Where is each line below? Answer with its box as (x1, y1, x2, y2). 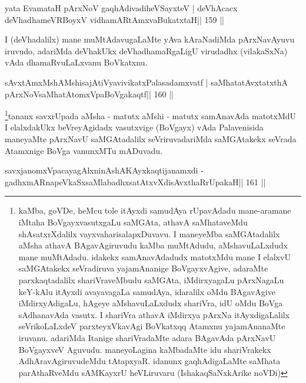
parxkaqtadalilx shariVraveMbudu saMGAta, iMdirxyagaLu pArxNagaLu (18, 273, 284, 286)
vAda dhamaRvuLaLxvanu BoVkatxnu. (5, 56, 148, 68)
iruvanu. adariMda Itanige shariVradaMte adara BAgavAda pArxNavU (18, 331, 276, 343)
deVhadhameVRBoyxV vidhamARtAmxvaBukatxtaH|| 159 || (5, 13, 224, 25)
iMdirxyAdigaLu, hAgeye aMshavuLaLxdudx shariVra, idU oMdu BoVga (18, 297, 283, 309)
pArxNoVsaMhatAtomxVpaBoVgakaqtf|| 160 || (5, 87, 174, 100)
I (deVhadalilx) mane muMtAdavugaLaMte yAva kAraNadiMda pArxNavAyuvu (5, 33, 295, 45)
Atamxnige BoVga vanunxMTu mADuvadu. (5, 144, 162, 156)
